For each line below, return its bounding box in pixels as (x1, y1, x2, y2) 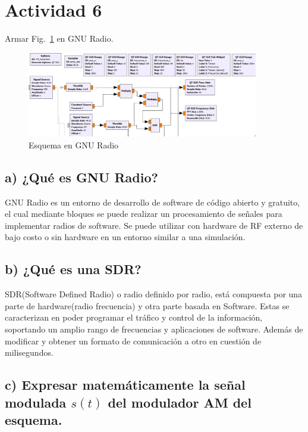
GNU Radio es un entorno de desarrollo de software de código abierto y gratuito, (5, 195, 300, 208)
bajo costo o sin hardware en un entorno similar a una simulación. (5, 231, 246, 243)
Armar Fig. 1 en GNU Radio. (5, 32, 114, 45)
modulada (5, 393, 67, 411)
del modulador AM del (108, 393, 252, 411)
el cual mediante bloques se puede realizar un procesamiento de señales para (5, 207, 282, 220)
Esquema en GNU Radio (29, 138, 119, 151)
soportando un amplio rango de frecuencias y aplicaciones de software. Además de (5, 322, 303, 335)
